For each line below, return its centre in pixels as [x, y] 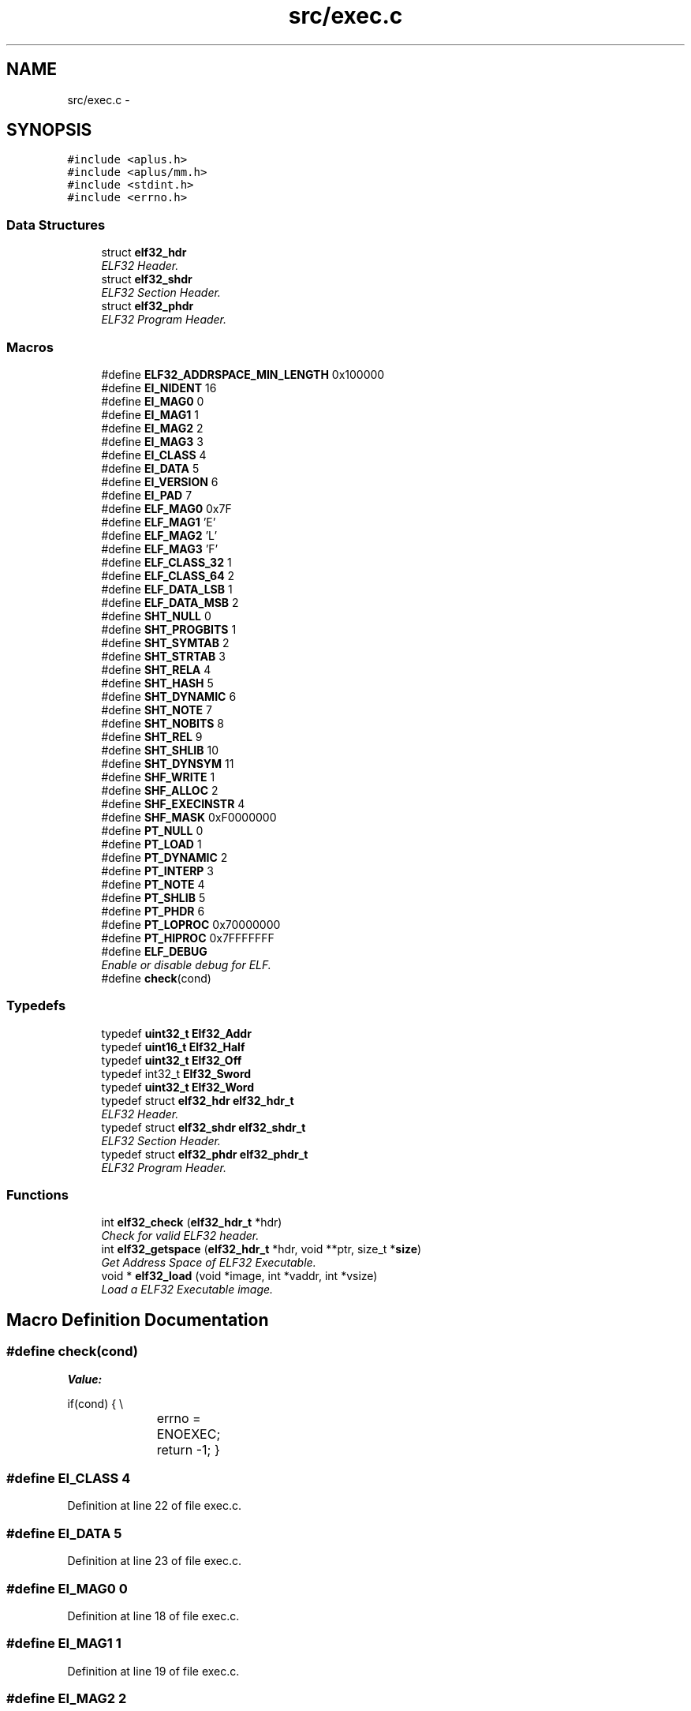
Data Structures [56, 225]
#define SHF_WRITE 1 [158, 777]
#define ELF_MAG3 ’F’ [160, 548]
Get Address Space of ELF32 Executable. [209, 1263]
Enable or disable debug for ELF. [186, 964]
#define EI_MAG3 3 [152, 441]
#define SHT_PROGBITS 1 [169, 629]
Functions [37, 1195]
